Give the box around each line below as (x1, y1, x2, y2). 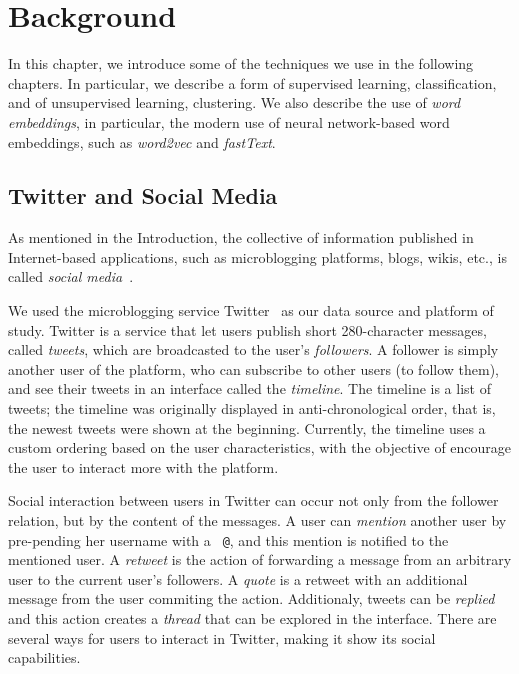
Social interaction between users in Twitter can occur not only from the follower (8, 490, 499, 511)
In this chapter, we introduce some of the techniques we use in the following (8, 53, 474, 74)
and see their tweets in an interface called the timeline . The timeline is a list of (8, 378, 491, 399)
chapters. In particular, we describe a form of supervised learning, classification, (8, 72, 497, 93)
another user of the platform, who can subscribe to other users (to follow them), (8, 358, 500, 379)
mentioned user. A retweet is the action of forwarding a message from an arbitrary (8, 549, 512, 570)
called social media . (8, 266, 134, 287)
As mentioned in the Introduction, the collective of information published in (8, 227, 474, 248)
